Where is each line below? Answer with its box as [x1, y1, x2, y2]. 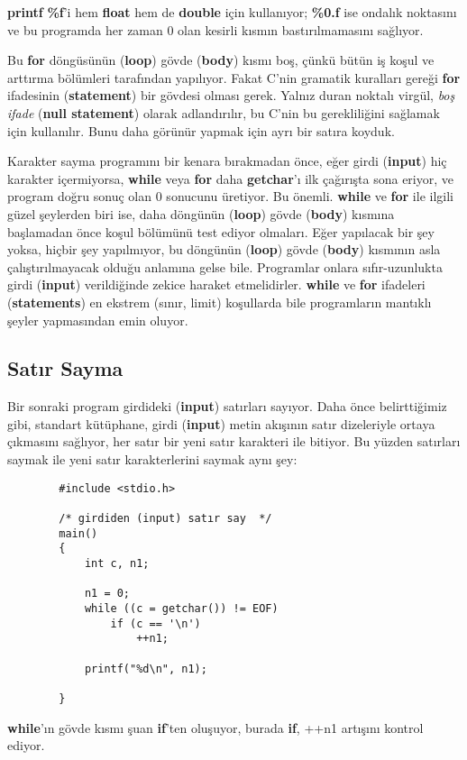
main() [59, 527, 98, 540]
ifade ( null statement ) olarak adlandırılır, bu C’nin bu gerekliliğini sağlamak [7, 103, 440, 122]
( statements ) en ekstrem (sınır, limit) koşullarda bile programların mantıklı [7, 292, 432, 311]
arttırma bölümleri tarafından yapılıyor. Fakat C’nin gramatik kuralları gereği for [7, 68, 461, 87]
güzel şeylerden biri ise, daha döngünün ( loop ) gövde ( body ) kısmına [7, 204, 395, 223]
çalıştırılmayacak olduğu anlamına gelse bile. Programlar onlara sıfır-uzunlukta [7, 257, 443, 276]
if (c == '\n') [110, 617, 201, 630]
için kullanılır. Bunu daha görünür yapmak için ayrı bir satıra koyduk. [7, 121, 395, 140]
